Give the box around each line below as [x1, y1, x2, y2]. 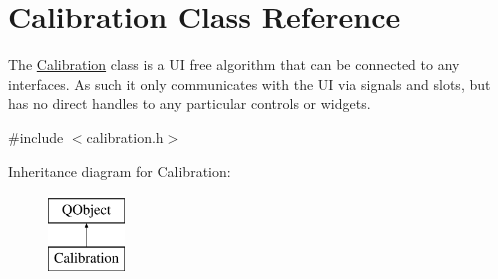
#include [8, 126, 64, 147]
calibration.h [86, 126, 164, 147]
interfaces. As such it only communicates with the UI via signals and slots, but [8, 73, 491, 94]
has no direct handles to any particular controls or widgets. [8, 93, 371, 114]
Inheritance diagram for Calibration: [8, 160, 231, 181]
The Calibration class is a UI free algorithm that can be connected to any [8, 54, 460, 75]
